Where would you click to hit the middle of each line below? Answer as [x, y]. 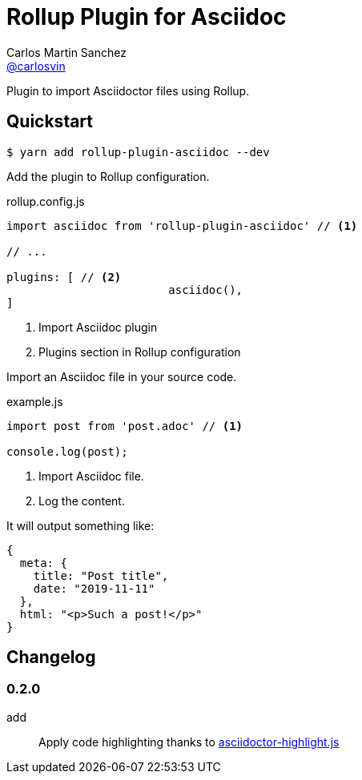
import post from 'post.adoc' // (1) [125, 426]
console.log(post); [67, 451]
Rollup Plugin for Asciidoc [147, 17]
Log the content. [82, 501]
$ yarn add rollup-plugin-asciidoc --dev [138, 152]
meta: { [43, 563]
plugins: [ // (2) [64, 277]
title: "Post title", [101, 575]
